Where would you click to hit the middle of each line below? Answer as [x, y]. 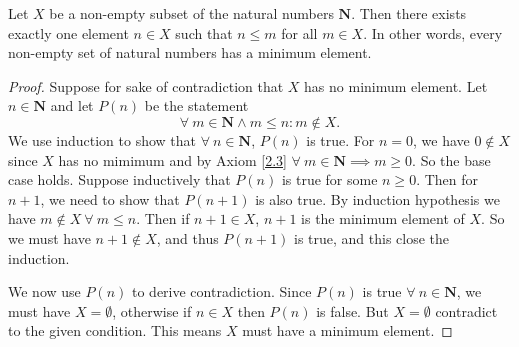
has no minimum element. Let [396, 85]
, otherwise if [152, 310]
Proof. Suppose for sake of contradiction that [146, 85]
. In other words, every [433, 32]
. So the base [451, 159]
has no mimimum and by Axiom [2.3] [172, 159]
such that [204, 32]
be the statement [196, 105]
